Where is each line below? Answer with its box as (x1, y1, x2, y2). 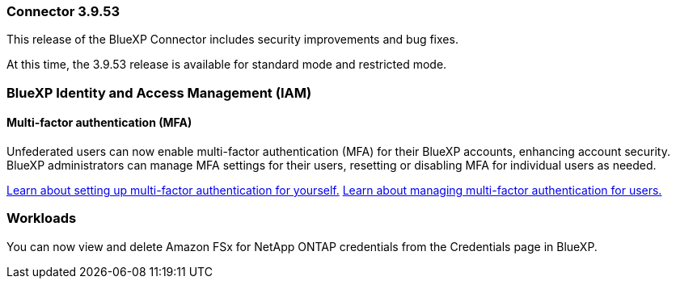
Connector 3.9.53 (6, 3, 120, 19)
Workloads (6, 210, 77, 227)
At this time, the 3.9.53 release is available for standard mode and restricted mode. (6, 57, 447, 72)
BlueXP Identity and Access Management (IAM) (6, 84, 312, 101)
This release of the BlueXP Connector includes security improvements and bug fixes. (6, 32, 458, 47)
